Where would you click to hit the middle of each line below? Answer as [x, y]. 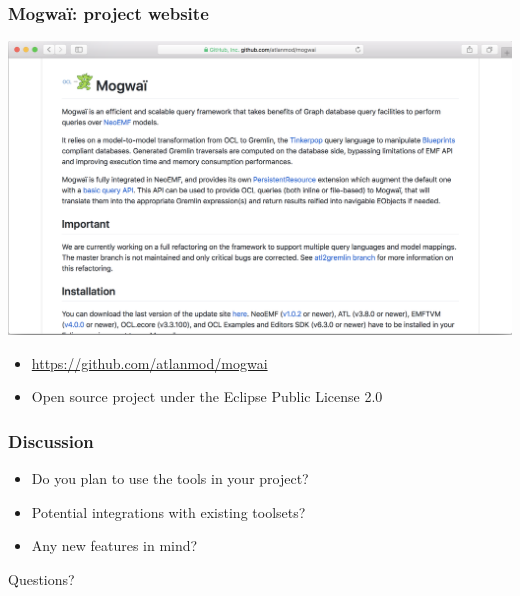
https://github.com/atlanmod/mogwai [149, 362]
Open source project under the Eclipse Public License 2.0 [207, 396]
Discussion [51, 440]
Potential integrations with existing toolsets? [168, 511]
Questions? [41, 578]
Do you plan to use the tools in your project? [170, 478]
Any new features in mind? [114, 545]
